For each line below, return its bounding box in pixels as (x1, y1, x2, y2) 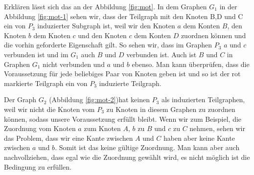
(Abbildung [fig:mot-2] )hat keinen (49, 94, 150, 105)
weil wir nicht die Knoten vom (4, 104, 95, 114)
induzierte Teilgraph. (99, 78, 162, 88)
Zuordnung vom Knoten (4, 123, 76, 133)
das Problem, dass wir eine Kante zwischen (4, 132, 133, 143)
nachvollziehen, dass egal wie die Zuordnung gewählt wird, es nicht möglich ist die (4, 152, 250, 162)
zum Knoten (84, 123, 121, 133)
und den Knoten (78, 30, 127, 40)
